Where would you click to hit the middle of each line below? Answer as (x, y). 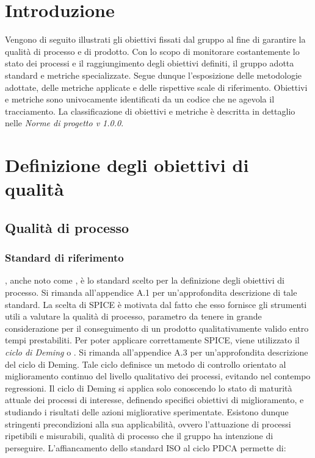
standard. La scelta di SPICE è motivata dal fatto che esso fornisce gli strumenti (156, 304)
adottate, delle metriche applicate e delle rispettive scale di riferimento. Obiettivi (156, 87)
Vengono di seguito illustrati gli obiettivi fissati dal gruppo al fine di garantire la (155, 39)
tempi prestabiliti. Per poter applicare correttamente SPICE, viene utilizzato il (152, 340)
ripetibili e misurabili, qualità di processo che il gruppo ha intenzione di (139, 436)
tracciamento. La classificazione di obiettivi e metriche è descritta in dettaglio (150, 111)
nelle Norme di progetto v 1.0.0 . (64, 123)
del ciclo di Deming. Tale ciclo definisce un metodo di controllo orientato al (146, 364)
